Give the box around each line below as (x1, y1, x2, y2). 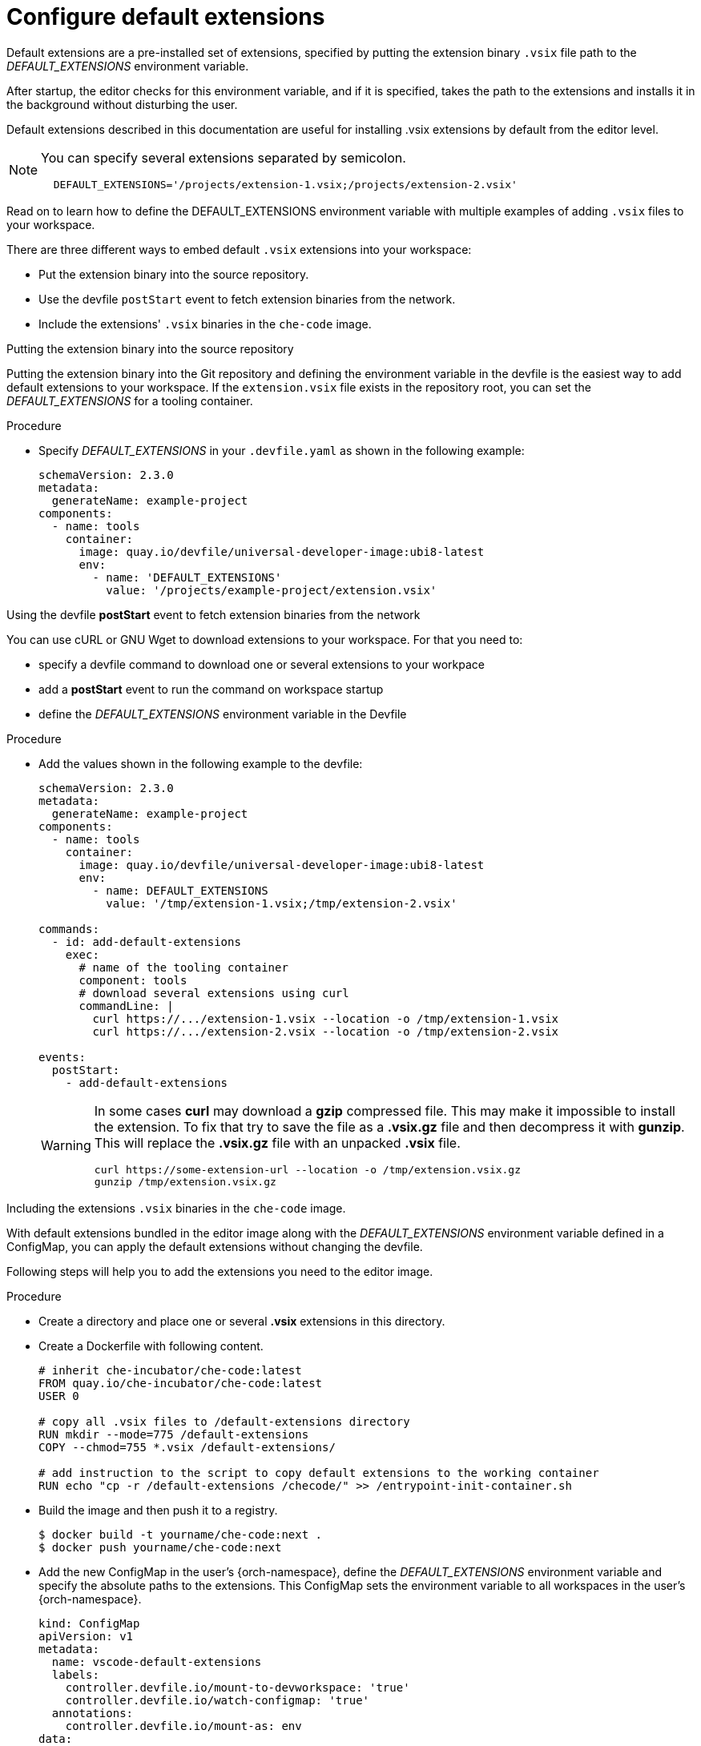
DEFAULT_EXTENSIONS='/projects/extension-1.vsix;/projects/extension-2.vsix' (53, 178, 518, 191)
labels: (51, 1668, 99, 1681)
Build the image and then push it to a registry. (38, 1503, 278, 1517)
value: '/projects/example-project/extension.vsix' (106, 583, 437, 597)
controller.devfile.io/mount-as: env (65, 1719, 302, 1732)
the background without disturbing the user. (6, 97, 238, 111)
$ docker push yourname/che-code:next (38, 1540, 282, 1554)
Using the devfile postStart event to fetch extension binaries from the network (6, 607, 421, 622)
